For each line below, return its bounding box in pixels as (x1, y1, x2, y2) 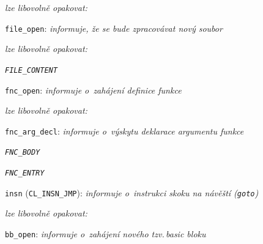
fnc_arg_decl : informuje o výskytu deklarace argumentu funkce (5, 124, 244, 137)
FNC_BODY (5, 148, 40, 157)
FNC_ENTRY (5, 169, 45, 178)
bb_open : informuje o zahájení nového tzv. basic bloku (5, 227, 206, 240)
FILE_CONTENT (5, 65, 57, 75)
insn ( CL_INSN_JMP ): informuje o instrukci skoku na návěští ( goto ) (5, 186, 259, 199)
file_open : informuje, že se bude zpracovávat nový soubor (5, 21, 223, 34)
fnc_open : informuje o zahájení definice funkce (5, 83, 182, 96)
